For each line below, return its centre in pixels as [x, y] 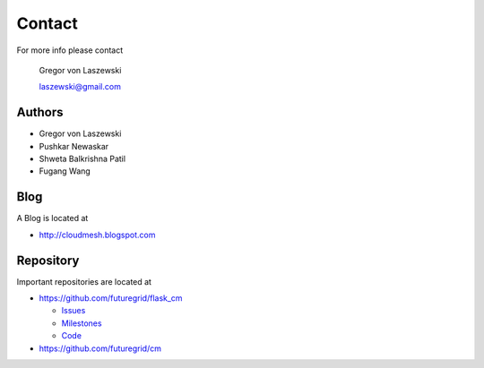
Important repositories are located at [84, 281]
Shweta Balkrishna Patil [82, 159]
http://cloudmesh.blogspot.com [97, 235]
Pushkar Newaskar [74, 146]
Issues [73, 311]
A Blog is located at [52, 218]
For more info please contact [70, 50]
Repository [48, 260]
